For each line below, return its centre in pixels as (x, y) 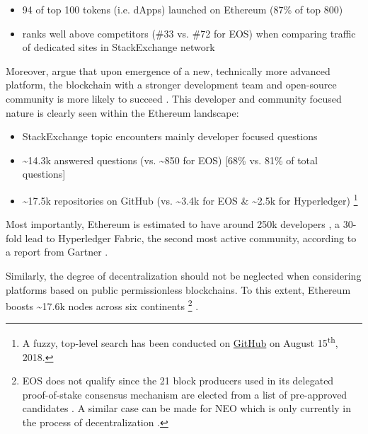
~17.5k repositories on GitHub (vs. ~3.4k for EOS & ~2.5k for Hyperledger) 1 (190, 199)
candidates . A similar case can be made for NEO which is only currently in (187, 408)
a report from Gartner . (57, 252)
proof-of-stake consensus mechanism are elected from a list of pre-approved (185, 394)
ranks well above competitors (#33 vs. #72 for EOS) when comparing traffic (189, 33)
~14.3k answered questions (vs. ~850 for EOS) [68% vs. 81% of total (170, 160)
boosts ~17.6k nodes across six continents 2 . (102, 305)
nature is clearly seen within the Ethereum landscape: (122, 112)
